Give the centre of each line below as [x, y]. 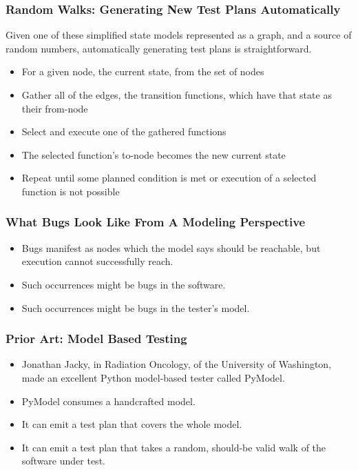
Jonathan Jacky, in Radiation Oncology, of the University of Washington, [177, 364]
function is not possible [71, 191]
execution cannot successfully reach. [97, 261]
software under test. [63, 461]
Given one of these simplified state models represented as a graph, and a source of [179, 35]
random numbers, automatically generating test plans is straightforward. [159, 48]
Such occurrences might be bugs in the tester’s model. [136, 307]
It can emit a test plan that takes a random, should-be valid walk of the [174, 447]
